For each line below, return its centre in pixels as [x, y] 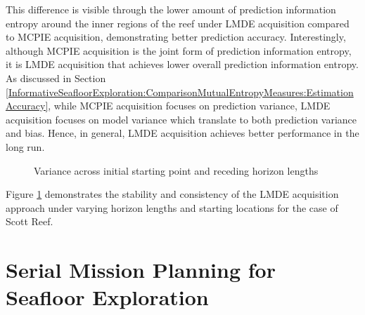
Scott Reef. [30, 221]
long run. [25, 146]
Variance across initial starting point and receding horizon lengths [176, 170]
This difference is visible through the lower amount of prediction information [171, 9]
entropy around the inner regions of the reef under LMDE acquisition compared [178, 23]
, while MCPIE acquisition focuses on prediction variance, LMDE [189, 106]
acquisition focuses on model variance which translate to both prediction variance [181, 119]
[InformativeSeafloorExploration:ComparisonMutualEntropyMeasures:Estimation [180, 92]
